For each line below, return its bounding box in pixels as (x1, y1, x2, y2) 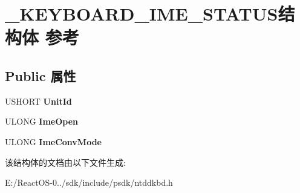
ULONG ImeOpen (5, 115, 79, 128)
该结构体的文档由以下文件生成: (5, 155, 126, 168)
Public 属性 (5, 66, 76, 85)
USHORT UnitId (5, 94, 72, 107)
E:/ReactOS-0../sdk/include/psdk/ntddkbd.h (5, 176, 173, 189)
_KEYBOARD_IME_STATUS (5, 1, 278, 26)
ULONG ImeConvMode (5, 135, 102, 148)
